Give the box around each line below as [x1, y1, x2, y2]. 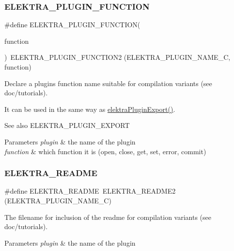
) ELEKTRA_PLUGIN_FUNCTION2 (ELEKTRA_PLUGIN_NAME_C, [4, 52, 231, 62]
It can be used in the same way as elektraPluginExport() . [4, 104, 175, 114]
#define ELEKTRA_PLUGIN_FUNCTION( [4, 19, 140, 30]
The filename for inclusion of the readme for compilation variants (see [4, 212, 211, 222]
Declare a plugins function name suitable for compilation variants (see [4, 78, 212, 88]
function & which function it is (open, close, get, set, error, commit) [4, 146, 206, 156]
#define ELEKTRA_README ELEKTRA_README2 [4, 186, 176, 196]
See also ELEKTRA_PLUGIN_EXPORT [4, 120, 130, 130]
